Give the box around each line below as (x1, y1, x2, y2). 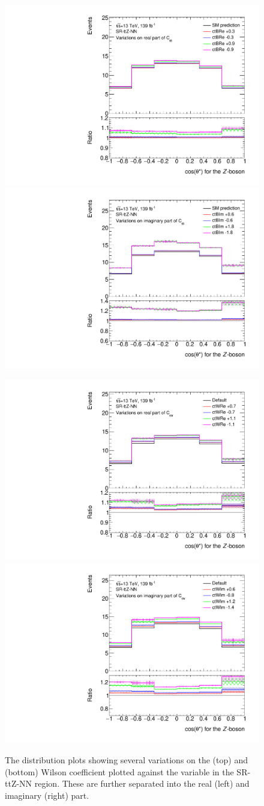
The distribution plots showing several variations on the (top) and (5, 754, 248, 766)
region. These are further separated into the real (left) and (34, 777, 250, 790)
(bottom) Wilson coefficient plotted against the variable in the (5, 765, 234, 778)
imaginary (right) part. (5, 789, 89, 801)
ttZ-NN (5, 777, 32, 790)
